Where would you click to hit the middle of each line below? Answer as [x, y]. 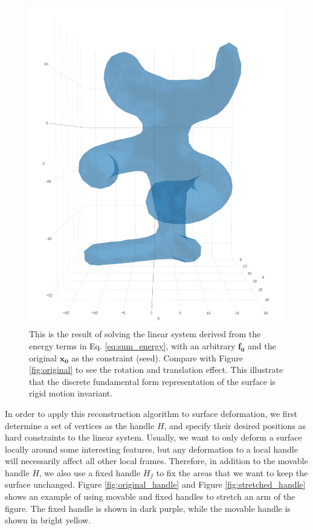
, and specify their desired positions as [235, 425]
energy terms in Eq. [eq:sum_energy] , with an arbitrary [132, 345]
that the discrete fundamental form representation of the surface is [153, 381]
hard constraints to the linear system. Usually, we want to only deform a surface [153, 437]
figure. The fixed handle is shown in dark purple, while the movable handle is [148, 508]
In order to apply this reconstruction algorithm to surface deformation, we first [151, 413]
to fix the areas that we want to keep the [232, 472]
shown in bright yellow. [48, 520]
